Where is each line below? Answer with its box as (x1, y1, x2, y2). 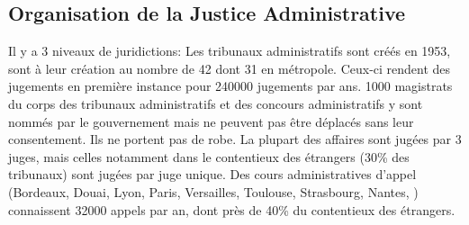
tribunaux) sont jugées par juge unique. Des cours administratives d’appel (8, 165, 417, 184)
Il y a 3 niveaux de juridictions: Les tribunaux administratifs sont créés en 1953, (8, 41, 451, 60)
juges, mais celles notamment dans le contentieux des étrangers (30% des (8, 147, 410, 166)
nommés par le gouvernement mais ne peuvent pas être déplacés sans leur (8, 112, 414, 130)
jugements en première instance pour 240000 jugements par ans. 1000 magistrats (8, 76, 453, 95)
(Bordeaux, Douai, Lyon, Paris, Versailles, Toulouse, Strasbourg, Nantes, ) (8, 182, 419, 201)
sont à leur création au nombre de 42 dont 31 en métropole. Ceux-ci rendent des (8, 58, 451, 77)
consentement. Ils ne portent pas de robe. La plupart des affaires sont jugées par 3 (8, 130, 462, 148)
